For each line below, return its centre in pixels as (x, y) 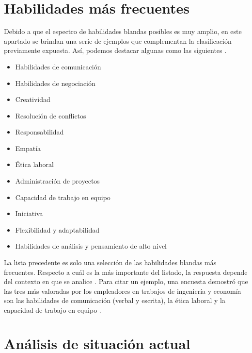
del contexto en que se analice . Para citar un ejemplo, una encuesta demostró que (126, 281)
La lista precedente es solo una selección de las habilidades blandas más (110, 262)
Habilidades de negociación (55, 83)
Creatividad (33, 99)
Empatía (28, 148)
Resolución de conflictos (51, 115)
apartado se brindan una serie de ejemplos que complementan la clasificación (118, 41)
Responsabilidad (39, 132)
